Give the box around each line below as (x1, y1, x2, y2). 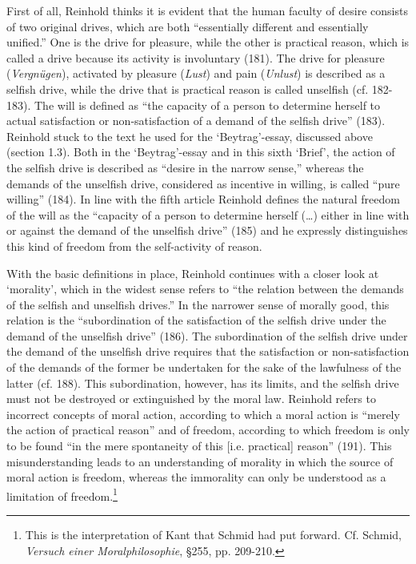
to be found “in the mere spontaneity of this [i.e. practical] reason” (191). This (6, 437, 392, 454)
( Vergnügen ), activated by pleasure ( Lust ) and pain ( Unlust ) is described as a (6, 65, 386, 82)
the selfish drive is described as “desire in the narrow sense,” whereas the (6, 159, 364, 175)
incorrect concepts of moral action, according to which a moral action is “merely (6, 405, 400, 422)
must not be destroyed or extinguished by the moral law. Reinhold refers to (6, 390, 376, 407)
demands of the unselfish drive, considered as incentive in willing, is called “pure (6, 175, 400, 191)
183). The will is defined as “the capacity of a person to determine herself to (6, 96, 381, 113)
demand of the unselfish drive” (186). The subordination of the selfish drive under (6, 327, 408, 344)
